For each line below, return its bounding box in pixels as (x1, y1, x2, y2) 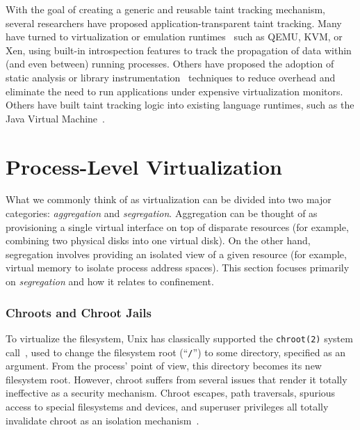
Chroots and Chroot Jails (6, 303, 152, 321)
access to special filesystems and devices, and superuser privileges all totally (6, 399, 329, 413)
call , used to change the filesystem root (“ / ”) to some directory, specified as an (6, 344, 346, 359)
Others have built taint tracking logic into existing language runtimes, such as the (6, 97, 354, 112)
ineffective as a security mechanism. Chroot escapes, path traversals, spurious (6, 385, 336, 400)
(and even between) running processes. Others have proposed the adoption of (6, 56, 334, 71)
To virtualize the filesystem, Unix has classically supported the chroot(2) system (6, 331, 353, 345)
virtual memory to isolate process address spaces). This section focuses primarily (6, 260, 350, 275)
